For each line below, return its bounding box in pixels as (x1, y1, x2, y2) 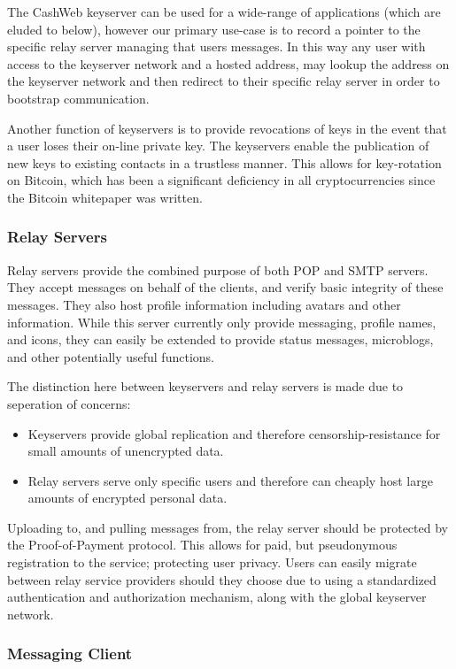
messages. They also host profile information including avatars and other (7, 295, 401, 313)
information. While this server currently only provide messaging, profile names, (7, 312, 437, 331)
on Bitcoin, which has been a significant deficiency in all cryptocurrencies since (7, 171, 436, 189)
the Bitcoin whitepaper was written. (7, 188, 203, 206)
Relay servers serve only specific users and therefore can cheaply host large (27, 471, 433, 489)
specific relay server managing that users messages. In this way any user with (7, 37, 426, 56)
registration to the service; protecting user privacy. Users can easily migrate (7, 553, 417, 572)
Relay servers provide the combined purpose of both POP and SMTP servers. (7, 260, 429, 279)
